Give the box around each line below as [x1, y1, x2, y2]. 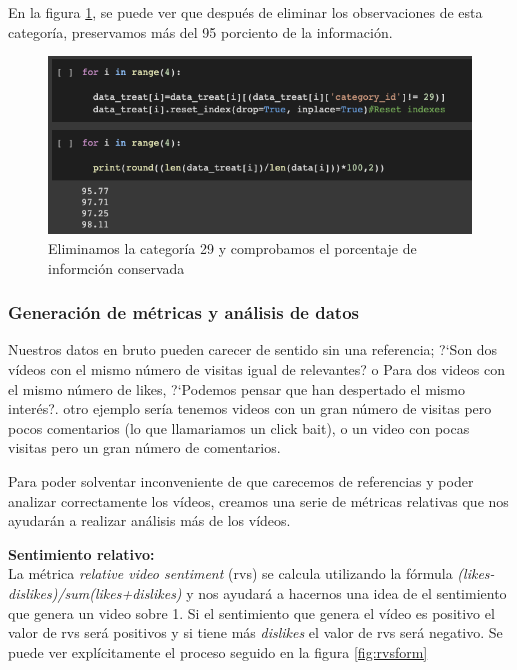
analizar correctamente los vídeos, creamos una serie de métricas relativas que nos [8, 490, 509, 511]
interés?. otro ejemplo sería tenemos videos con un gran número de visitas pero [8, 398, 492, 419]
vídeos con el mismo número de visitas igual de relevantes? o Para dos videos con [8, 359, 505, 380]
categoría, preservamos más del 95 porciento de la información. [8, 21, 393, 42]
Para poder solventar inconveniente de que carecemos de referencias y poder [8, 471, 474, 491]
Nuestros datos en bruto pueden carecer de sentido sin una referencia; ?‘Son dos [8, 339, 498, 360]
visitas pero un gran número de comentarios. [8, 437, 281, 458]
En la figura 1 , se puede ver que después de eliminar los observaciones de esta [8, 2, 483, 22]
